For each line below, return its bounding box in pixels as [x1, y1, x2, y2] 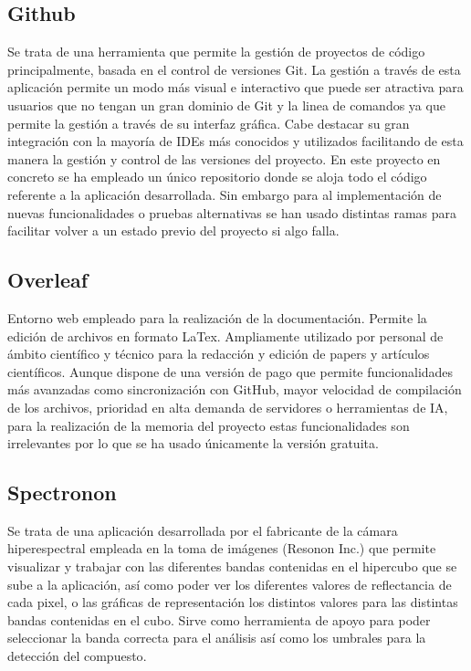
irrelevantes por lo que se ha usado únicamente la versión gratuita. [7, 434, 379, 453]
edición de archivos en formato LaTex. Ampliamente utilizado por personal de [7, 326, 444, 345]
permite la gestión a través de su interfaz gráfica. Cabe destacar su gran [7, 113, 410, 132]
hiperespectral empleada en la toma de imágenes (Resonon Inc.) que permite [7, 539, 436, 558]
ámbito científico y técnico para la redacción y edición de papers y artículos [7, 344, 430, 363]
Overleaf [7, 266, 89, 294]
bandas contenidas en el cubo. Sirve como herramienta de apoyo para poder [7, 610, 431, 629]
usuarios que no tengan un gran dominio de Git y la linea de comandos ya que [7, 95, 445, 114]
